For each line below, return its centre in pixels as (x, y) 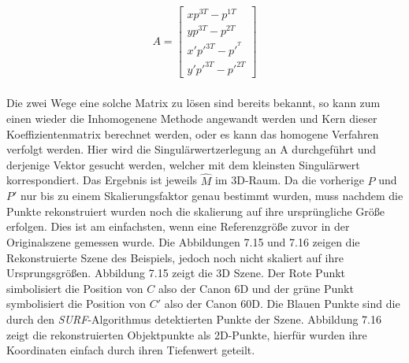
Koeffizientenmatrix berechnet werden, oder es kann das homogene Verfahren (193, 133)
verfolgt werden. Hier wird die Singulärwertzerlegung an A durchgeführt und (191, 149)
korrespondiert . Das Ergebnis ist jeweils (102, 180)
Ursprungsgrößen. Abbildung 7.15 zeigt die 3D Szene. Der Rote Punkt (176, 273)
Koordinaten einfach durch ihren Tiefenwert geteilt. (131, 350)
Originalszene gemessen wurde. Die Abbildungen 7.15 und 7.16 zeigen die (183, 242)
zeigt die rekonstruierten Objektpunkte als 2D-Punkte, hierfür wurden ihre (187, 334)
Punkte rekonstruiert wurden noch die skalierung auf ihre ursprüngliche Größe (196, 211)
